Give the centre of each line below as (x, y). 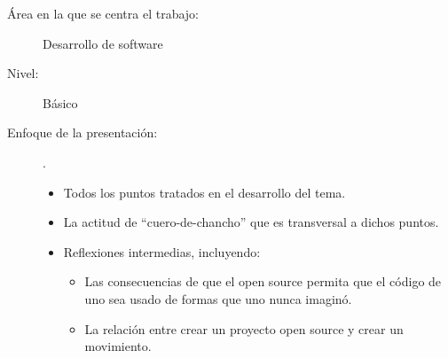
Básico (60, 102)
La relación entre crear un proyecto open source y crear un (244, 328)
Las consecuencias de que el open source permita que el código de (263, 281)
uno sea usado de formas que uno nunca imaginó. (218, 298)
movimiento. (118, 346)
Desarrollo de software (103, 43)
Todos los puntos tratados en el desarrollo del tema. (204, 192)
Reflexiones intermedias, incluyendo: (162, 251)
